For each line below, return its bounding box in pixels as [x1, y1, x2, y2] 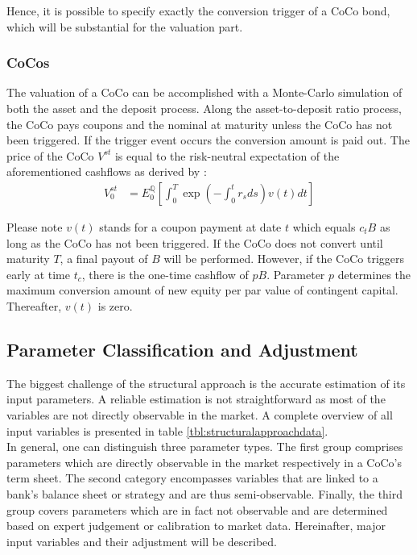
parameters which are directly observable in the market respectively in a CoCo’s [6, 453, 402, 470]
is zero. [97, 297, 133, 314]
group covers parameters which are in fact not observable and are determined [6, 501, 388, 518]
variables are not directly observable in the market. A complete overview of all [6, 406, 393, 423]
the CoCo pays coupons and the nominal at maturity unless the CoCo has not [6, 115, 393, 132]
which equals [292, 219, 356, 235]
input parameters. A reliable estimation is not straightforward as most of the [6, 390, 386, 407]
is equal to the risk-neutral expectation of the [114, 147, 340, 164]
